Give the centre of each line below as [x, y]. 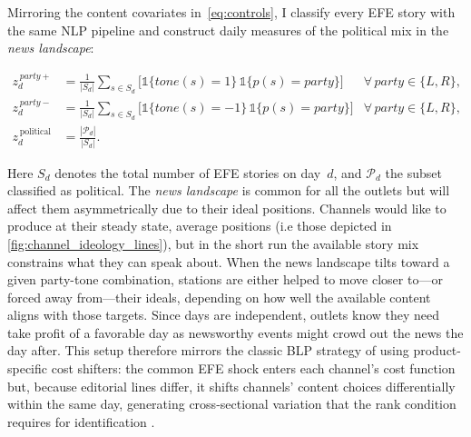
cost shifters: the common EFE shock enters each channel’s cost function [253, 368]
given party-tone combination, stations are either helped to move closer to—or [225, 279]
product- [437, 350]
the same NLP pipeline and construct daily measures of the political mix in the [228, 30]
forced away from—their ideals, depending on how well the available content [219, 297]
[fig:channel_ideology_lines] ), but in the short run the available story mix [213, 243]
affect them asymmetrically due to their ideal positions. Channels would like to [227, 208]
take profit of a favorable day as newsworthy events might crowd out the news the [235, 332]
